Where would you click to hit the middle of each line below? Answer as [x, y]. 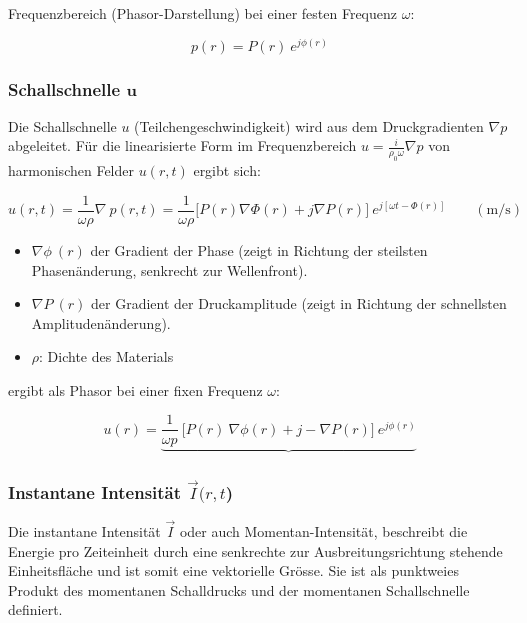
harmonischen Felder [71, 170]
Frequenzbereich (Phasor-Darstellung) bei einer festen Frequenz [202, 13]
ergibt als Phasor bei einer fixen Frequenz [135, 389]
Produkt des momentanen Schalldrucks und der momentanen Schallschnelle [239, 589]
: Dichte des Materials [106, 356]
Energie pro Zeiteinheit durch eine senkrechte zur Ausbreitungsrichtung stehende [255, 550]
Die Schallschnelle [62, 125]
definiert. [35, 609]
